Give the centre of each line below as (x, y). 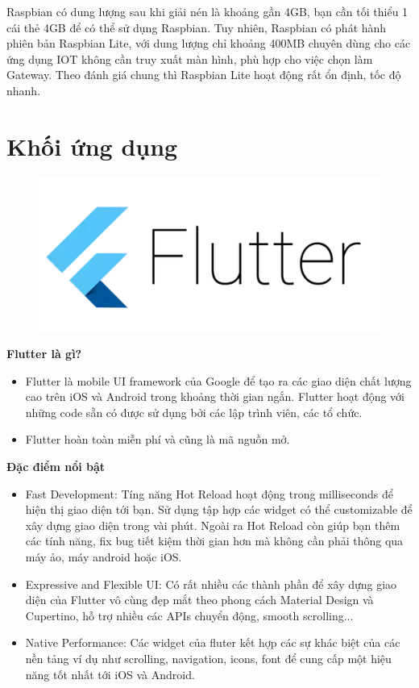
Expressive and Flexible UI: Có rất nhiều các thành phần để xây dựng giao (211, 584)
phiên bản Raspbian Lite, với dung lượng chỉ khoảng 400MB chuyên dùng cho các (209, 43)
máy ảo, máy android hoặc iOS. (104, 557)
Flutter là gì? (44, 354)
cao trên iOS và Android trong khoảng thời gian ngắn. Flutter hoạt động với (215, 396)
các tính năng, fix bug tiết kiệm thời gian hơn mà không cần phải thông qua (214, 541)
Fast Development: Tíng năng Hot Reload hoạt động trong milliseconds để (209, 493)
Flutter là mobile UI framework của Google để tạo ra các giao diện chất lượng (218, 380)
